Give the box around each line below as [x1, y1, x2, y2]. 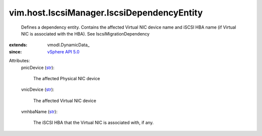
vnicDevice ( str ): [21, 86, 54, 92]
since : [9, 49, 22, 54]
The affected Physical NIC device [33, 75, 100, 81]
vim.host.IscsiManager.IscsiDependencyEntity [9, 7, 203, 18]
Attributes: [9, 58, 30, 64]
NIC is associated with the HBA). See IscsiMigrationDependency [21, 31, 150, 36]
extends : [9, 42, 28, 48]
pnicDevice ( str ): [21, 65, 55, 70]
